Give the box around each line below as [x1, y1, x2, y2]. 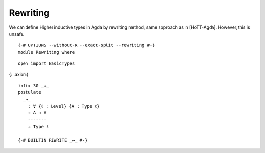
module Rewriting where [18, 49, 75, 55]
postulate [18, 89, 41, 95]
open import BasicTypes [18, 61, 75, 66]
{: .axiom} [9, 71, 29, 77]
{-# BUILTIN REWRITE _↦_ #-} [18, 137, 88, 143]
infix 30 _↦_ [18, 83, 49, 88]
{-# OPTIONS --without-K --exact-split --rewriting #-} [18, 43, 155, 48]
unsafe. [9, 31, 25, 37]
